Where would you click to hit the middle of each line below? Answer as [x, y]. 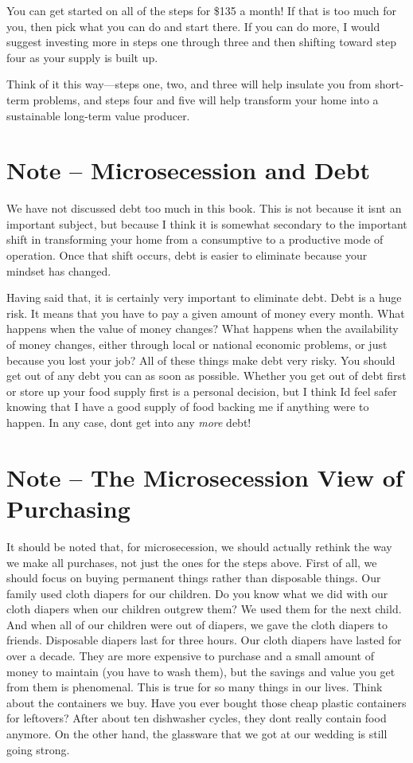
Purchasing [68, 508]
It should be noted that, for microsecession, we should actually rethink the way [199, 546]
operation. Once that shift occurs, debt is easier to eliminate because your [187, 255]
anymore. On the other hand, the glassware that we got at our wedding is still [197, 734]
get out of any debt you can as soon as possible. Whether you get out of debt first [206, 376]
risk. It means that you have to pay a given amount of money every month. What [206, 313]
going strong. [38, 749]
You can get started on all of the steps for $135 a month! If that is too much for [202, 10]
